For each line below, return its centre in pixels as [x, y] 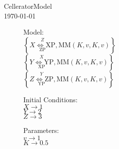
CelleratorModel [28, 6]
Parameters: [41, 130]
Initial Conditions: [51, 99]
